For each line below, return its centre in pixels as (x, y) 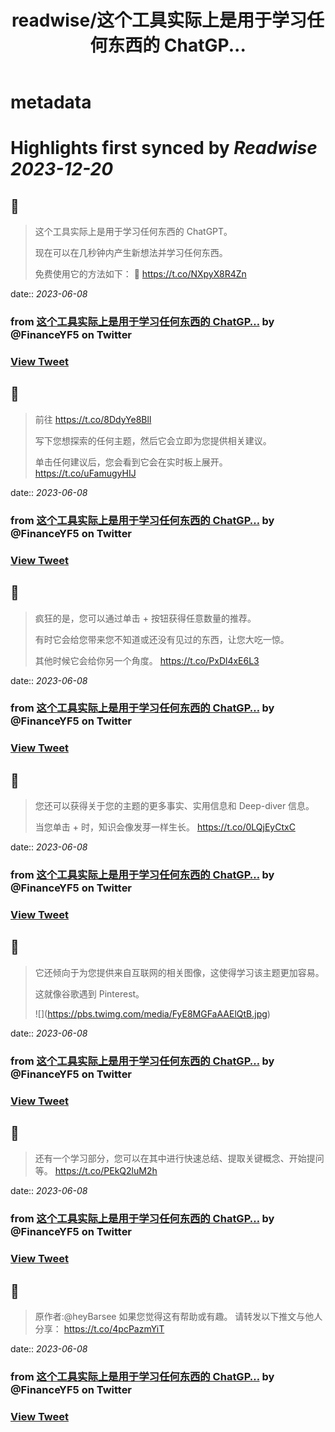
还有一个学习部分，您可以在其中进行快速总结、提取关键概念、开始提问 (179, 1158)
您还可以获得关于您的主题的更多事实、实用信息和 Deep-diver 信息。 (174, 806)
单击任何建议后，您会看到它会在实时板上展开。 (131, 462)
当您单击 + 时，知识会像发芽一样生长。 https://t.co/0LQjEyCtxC (165, 827)
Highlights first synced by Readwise (164, 148)
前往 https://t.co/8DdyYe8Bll (93, 419)
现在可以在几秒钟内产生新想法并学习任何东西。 (131, 253)
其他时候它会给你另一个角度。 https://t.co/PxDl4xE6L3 (147, 660)
